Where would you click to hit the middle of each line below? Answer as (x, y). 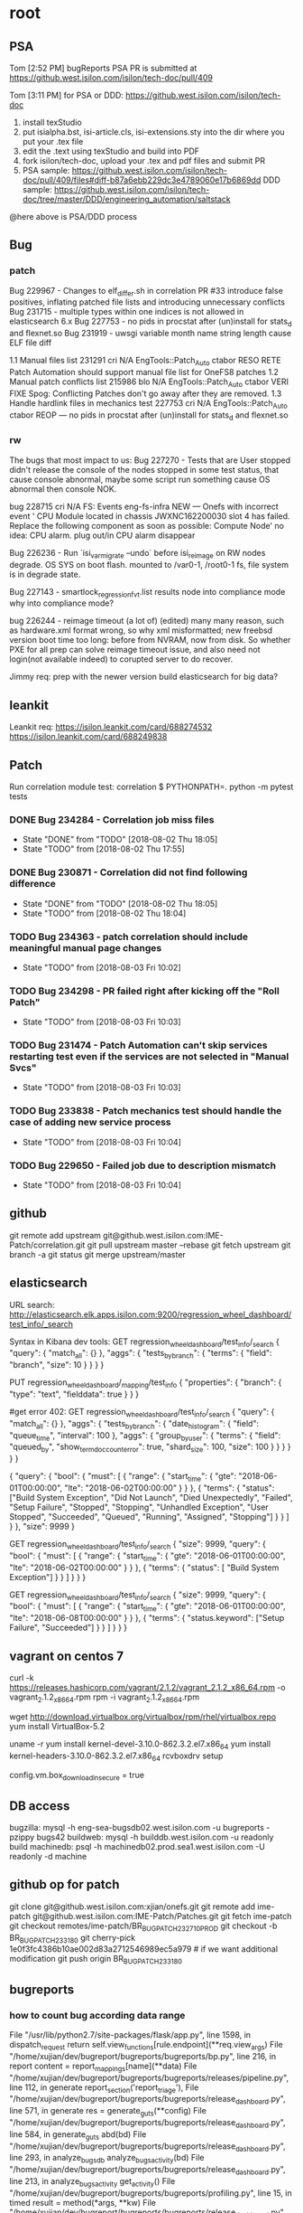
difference (33, 884)
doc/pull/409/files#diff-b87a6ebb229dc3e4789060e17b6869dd (142, 180)
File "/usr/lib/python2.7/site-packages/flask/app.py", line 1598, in (130, 2034)
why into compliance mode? (62, 603)
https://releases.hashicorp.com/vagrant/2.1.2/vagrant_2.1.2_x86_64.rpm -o (147, 1688)
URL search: (32, 1304)
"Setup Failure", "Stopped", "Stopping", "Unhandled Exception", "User (139, 1507)
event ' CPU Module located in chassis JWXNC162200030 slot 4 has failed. (150, 516)
